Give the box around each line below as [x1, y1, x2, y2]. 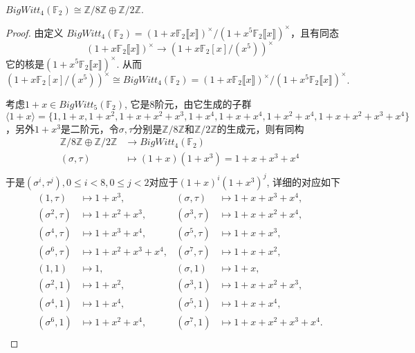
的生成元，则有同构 [216, 121, 304, 135]
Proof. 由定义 [6, 25, 64, 39]
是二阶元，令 [60, 121, 119, 135]
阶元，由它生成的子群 [154, 97, 252, 111]
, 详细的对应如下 [266, 174, 341, 189]
